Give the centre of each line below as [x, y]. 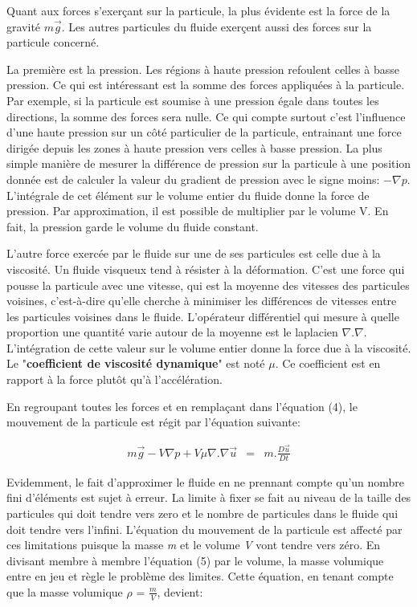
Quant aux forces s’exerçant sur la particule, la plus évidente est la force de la [198, 10]
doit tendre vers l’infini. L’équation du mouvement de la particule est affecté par [204, 529]
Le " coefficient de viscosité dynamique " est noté [136, 363]
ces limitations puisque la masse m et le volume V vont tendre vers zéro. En [194, 545]
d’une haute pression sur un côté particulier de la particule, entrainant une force [204, 132]
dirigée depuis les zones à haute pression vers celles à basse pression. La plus [194, 147]
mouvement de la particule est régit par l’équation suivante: [153, 422]
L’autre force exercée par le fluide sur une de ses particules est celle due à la [194, 253]
